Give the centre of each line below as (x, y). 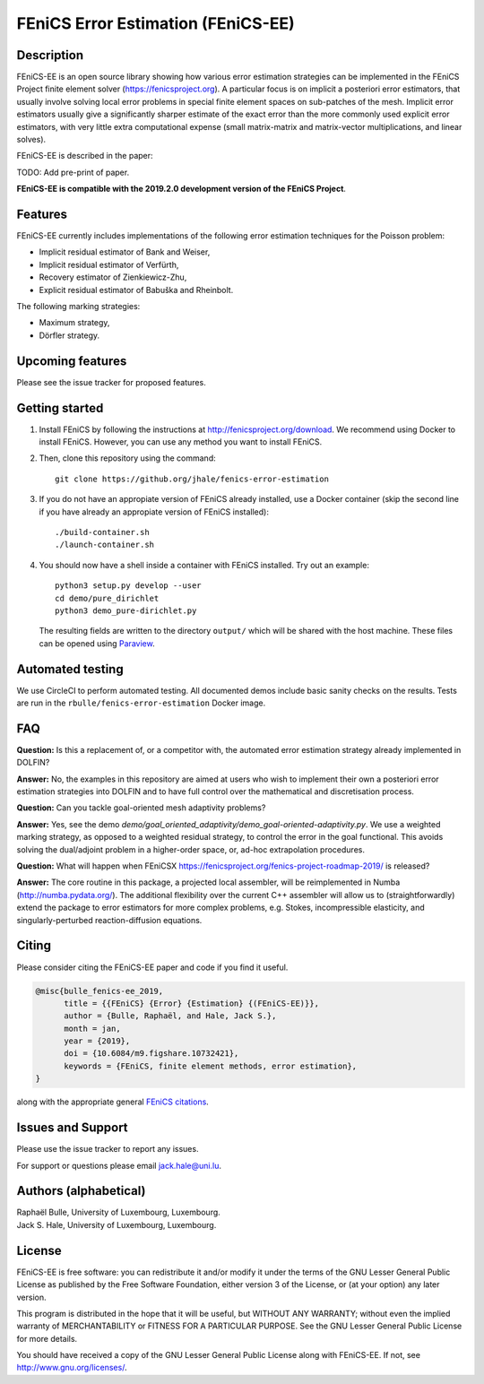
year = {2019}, (97, 1041)
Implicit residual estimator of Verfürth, (109, 264)
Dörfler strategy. (69, 335)
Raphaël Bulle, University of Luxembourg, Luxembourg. (119, 1212)
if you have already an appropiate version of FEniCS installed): (154, 512)
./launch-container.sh (105, 545)
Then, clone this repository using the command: (127, 458)
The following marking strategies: (78, 307)
